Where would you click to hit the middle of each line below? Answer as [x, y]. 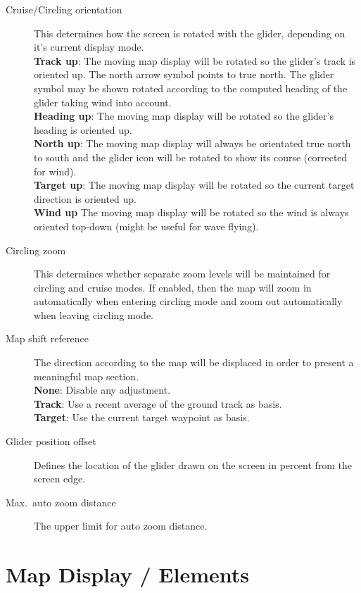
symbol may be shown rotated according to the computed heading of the [191, 88]
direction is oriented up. [85, 198]
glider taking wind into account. [103, 102]
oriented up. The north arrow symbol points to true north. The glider [184, 74]
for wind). [55, 171]
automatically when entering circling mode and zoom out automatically [188, 301]
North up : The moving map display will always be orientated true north [192, 143]
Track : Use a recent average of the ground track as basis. [158, 403]
